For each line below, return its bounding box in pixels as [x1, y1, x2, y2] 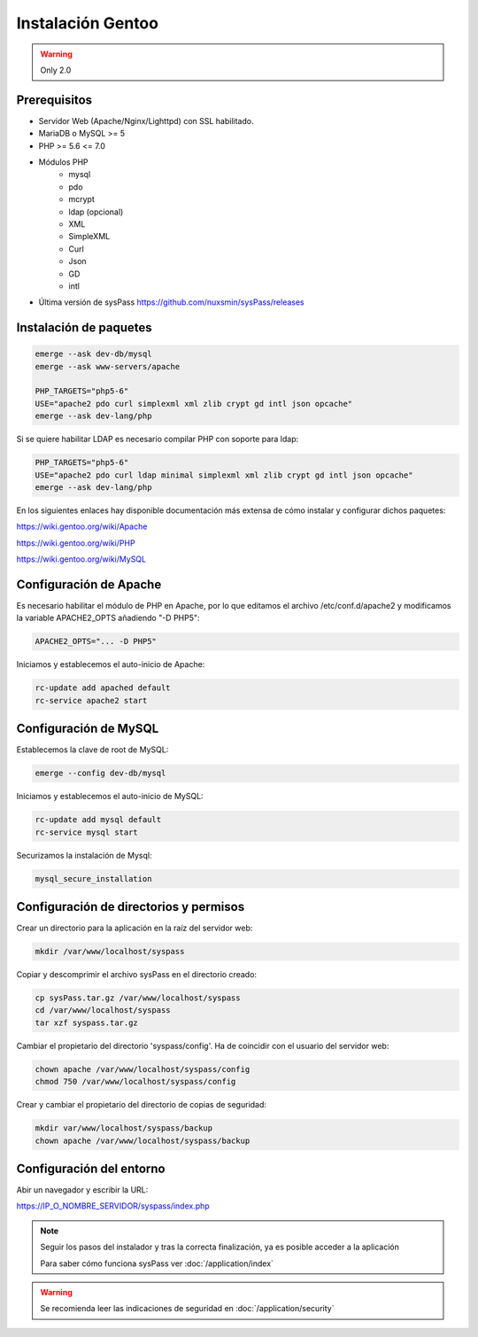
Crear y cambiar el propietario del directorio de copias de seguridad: [16, 1100, 267, 1110]
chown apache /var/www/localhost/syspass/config [35, 1064, 251, 1074]
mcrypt [68, 194, 95, 205]
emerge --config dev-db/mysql [35, 768, 166, 779]
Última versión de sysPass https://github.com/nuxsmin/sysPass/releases [38, 297, 305, 307]
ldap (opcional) [68, 206, 124, 217]
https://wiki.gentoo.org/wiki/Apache [16, 521, 148, 532]
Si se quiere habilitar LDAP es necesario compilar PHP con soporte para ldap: [16, 434, 299, 445]
